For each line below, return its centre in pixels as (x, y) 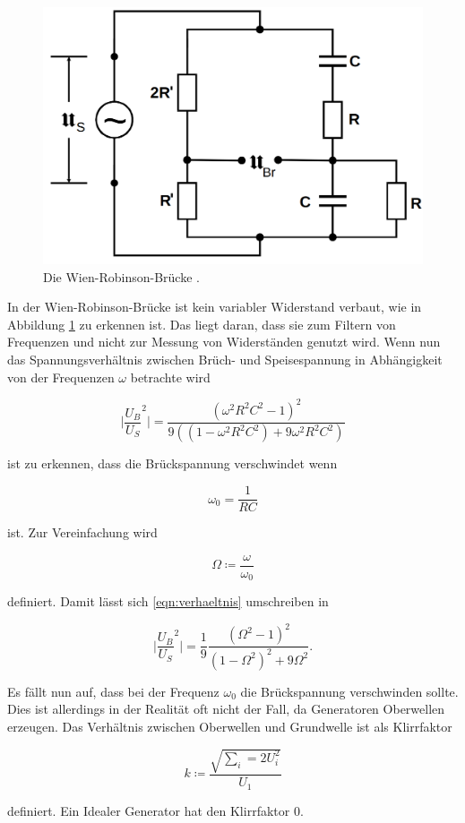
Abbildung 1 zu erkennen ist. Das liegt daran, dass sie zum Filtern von (202, 324)
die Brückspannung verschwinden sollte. (349, 691)
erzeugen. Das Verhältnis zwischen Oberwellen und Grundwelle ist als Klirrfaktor (230, 726)
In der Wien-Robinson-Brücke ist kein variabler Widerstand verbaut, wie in (215, 307)
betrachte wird (170, 377)
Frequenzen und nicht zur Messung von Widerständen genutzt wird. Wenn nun (224, 342)
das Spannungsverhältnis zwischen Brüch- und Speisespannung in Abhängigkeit (225, 359)
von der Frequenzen (61, 377)
